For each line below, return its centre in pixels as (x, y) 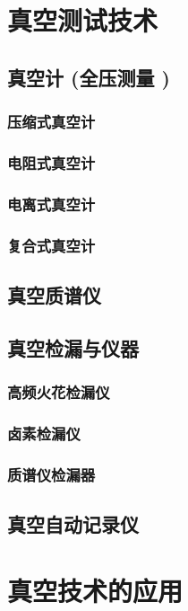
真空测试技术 (83, 20)
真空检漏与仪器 (73, 347)
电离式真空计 (51, 204)
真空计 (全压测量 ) (89, 77)
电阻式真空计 (51, 162)
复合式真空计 (51, 245)
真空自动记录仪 (73, 524)
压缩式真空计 (51, 122)
